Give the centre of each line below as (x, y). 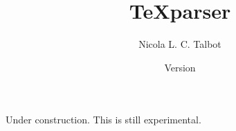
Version (180, 67)
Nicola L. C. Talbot (180, 44)
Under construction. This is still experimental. (103, 120)
